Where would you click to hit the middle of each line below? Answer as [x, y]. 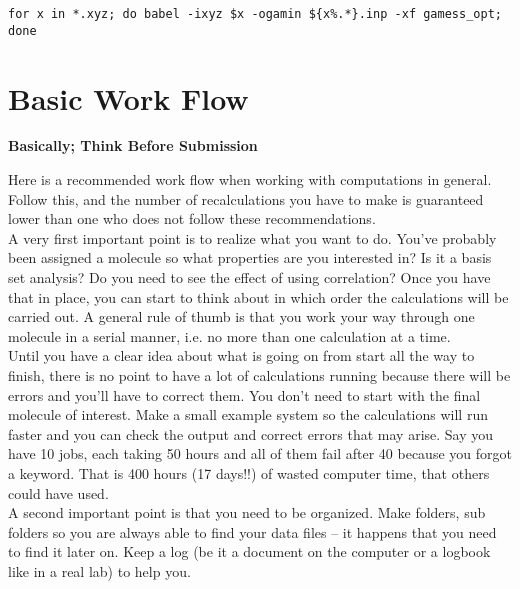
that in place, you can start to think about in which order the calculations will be [258, 296]
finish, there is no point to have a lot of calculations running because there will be [259, 374]
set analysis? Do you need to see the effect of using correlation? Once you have [249, 277]
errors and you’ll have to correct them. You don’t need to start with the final [244, 394]
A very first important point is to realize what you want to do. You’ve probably [252, 237]
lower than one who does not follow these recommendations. [192, 218]
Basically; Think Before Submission [133, 145]
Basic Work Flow [128, 97]
